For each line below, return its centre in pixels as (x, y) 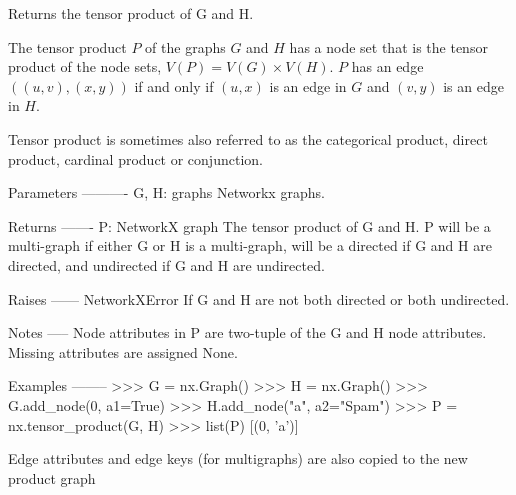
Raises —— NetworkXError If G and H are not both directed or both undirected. (259, 298)
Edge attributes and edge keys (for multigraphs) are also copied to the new (238, 458)
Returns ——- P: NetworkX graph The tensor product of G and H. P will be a (249, 225)
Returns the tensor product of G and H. (131, 13)
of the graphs (185, 46)
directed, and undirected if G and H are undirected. (166, 264)
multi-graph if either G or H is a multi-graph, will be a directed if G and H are (250, 245)
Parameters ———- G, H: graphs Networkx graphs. (166, 192)
